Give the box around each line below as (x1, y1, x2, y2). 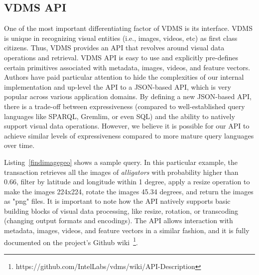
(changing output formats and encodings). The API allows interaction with (4, 215, 233, 226)
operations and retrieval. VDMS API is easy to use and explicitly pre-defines (4, 52, 238, 62)
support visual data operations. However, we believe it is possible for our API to (4, 121, 250, 131)
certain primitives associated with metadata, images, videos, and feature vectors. (4, 62, 251, 72)
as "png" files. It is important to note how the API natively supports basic (4, 196, 231, 206)
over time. (4, 140, 35, 150)
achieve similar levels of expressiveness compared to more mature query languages (4, 130, 254, 140)
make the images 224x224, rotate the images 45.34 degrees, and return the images (4, 186, 254, 196)
